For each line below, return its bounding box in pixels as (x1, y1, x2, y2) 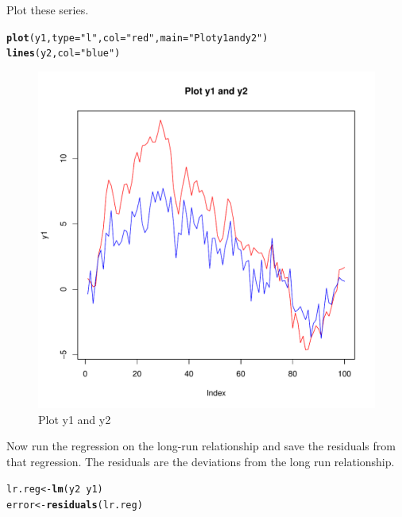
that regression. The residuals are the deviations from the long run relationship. (6, 453, 395, 469)
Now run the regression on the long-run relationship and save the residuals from (6, 438, 396, 454)
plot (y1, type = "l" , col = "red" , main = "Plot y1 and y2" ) (6, 32, 269, 44)
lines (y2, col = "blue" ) (6, 48, 121, 60)
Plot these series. (6, 2, 89, 17)
